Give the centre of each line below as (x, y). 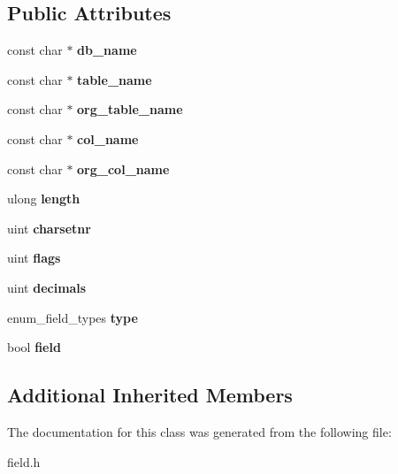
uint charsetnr (49, 228)
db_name (107, 50)
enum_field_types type (73, 317)
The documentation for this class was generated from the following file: (199, 431)
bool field (34, 347)
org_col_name (123, 168)
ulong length (44, 199)
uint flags (34, 258)
